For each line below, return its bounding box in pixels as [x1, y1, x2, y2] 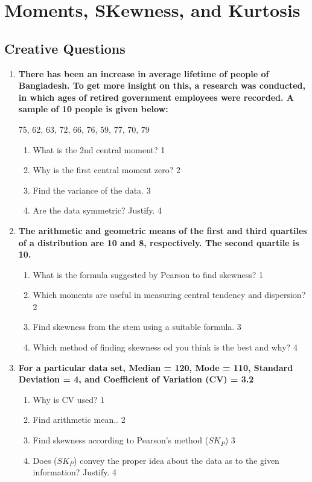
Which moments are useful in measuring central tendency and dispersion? [33, 288, 306, 301]
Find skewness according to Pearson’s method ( [33, 434, 209, 446]
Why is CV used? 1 [33, 393, 105, 405]
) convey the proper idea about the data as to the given [74, 454, 279, 466]
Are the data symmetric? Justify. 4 [33, 204, 162, 217]
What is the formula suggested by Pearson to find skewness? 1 [33, 268, 264, 281]
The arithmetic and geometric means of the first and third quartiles [18, 224, 307, 236]
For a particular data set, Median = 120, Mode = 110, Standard [18, 361, 293, 373]
